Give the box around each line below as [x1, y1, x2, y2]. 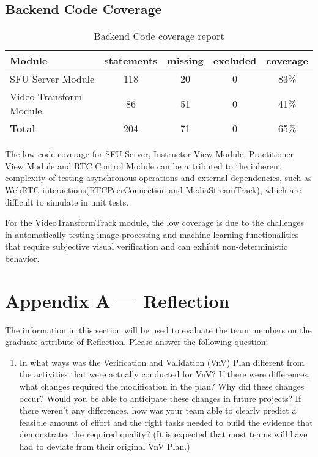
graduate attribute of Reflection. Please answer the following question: [5, 335, 268, 348]
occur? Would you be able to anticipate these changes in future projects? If [19, 392, 301, 404]
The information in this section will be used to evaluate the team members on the [5, 323, 312, 336]
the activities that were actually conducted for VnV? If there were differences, [19, 368, 310, 381]
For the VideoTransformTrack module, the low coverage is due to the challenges [5, 216, 305, 229]
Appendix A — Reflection [5, 288, 230, 313]
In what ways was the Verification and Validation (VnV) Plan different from [19, 355, 305, 368]
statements [104, 53, 158, 68]
